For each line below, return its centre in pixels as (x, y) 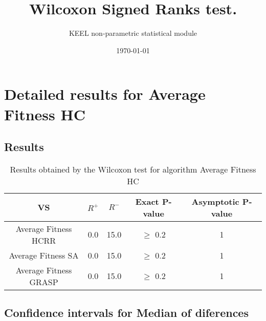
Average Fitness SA (44, 255)
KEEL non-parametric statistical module (133, 33)
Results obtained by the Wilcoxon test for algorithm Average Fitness (133, 169)
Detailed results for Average (105, 94)
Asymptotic (215, 201)
